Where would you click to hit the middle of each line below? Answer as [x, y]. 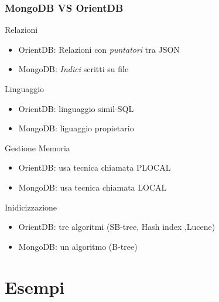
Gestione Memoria [37, 147]
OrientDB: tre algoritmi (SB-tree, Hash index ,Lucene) [117, 227]
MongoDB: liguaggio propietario [76, 128]
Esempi [35, 286]
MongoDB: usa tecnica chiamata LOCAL [93, 187]
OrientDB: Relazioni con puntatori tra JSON [99, 49]
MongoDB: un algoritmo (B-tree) [78, 246]
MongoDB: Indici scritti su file [73, 69]
